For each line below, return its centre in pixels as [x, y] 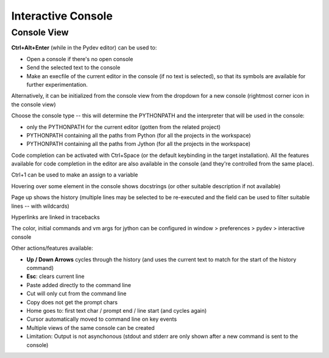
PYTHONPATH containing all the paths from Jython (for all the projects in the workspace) [139, 144]
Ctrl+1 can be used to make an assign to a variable [75, 175]
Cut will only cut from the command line [76, 294]
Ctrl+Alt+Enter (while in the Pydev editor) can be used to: [84, 48]
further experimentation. [57, 84]
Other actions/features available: [52, 248]
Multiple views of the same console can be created [90, 327]
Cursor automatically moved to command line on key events [102, 319]
